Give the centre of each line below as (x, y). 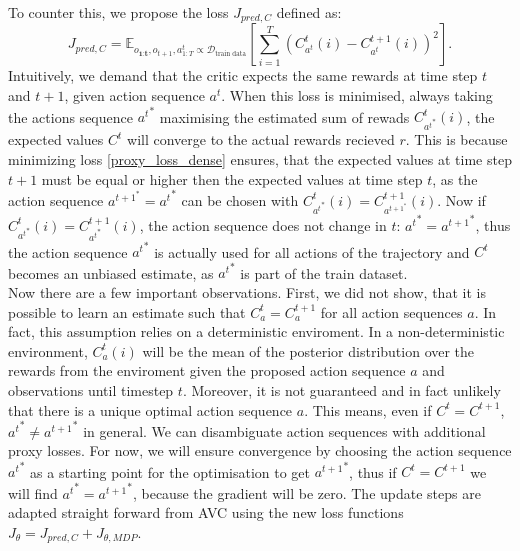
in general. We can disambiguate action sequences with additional (284, 430)
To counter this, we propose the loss (118, 12)
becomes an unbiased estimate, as (111, 272)
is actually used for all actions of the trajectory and (312, 251)
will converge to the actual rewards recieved (261, 139)
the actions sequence (70, 116)
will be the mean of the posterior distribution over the (308, 350)
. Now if (461, 199)
